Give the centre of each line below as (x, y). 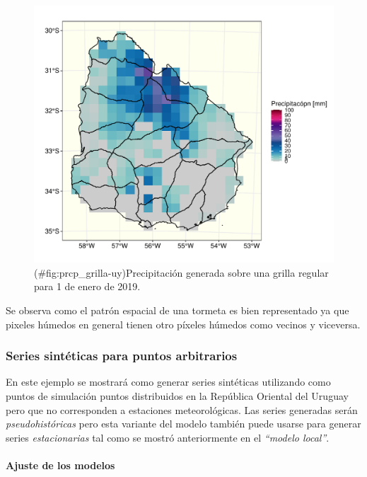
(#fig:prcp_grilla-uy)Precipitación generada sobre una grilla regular (181, 272)
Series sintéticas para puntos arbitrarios (122, 356)
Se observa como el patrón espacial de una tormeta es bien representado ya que (177, 310)
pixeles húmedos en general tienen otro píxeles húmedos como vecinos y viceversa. (183, 324)
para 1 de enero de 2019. (87, 286)
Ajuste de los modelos (60, 465)
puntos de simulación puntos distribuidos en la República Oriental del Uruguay (177, 395)
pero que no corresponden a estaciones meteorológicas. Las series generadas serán (182, 409)
